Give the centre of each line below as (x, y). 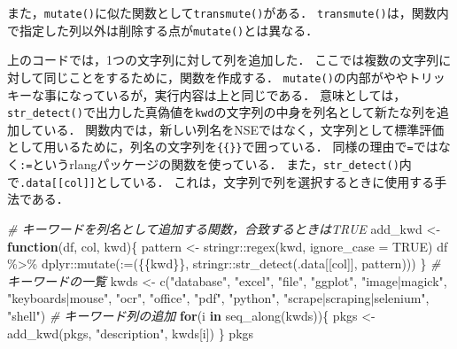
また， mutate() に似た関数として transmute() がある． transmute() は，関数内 (228, 12)
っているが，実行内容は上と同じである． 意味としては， (244, 94)
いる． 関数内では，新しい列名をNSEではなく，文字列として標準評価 (244, 129)
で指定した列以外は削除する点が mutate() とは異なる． (163, 30)
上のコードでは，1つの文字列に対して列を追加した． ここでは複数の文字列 (223, 60)
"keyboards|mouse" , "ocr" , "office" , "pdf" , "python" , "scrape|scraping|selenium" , (218, 298)
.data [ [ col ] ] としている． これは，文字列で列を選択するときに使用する (227, 181)
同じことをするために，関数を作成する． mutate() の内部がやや (226, 77)
